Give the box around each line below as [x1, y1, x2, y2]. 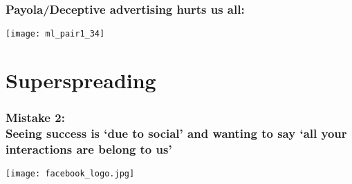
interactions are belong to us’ [6, 141, 172, 158]
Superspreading [6, 66, 156, 94]
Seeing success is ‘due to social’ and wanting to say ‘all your [6, 125, 347, 142]
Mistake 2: [6, 109, 65, 126]
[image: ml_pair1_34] [6, 29, 105, 39]
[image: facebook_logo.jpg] [6, 169, 135, 179]
